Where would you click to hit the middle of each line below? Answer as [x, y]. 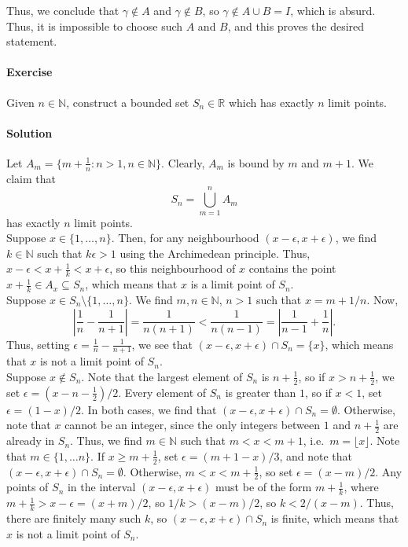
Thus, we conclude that [63, 10]
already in [31, 441]
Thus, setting [38, 344]
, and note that [316, 455]
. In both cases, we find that [149, 409]
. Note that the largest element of [162, 376]
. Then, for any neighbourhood [185, 238]
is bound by [256, 162]
